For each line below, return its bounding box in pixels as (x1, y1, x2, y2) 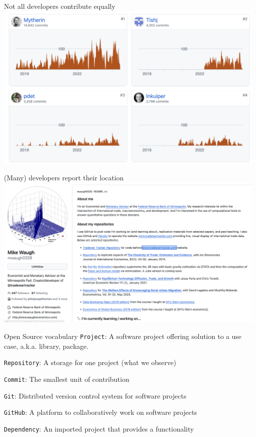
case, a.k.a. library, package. (4, 340, 89, 351)
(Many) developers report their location (4, 172, 124, 182)
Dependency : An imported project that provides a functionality (4, 423, 194, 434)
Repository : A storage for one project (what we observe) (4, 357, 176, 368)
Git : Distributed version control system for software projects (4, 390, 187, 401)
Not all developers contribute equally (4, 1, 116, 11)
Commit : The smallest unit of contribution (4, 373, 129, 384)
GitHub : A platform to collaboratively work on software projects (4, 407, 197, 417)
